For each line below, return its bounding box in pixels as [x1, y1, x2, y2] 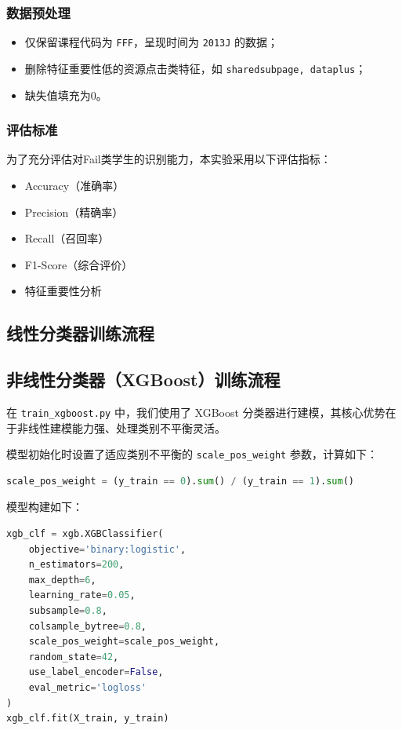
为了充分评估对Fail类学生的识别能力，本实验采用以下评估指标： [6, 151, 331, 167]
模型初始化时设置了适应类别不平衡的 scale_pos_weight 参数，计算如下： [6, 446, 378, 462]
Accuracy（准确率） [24, 177, 125, 193]
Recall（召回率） [24, 230, 110, 246]
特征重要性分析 [24, 283, 102, 299]
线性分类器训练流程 [6, 321, 154, 345]
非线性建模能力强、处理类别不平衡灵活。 [16, 419, 226, 436]
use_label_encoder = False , [28, 666, 164, 678]
